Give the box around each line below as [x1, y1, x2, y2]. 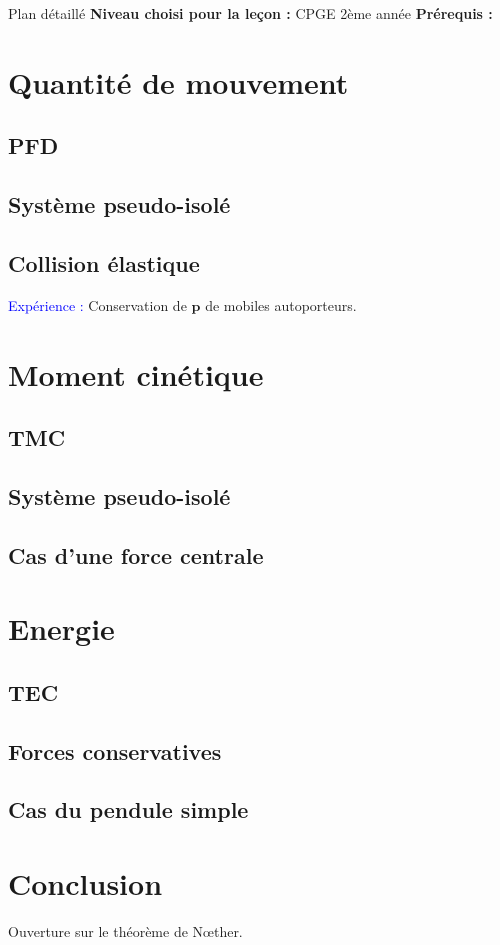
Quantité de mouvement [8, 61, 349, 102]
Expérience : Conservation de [8, 294, 187, 315]
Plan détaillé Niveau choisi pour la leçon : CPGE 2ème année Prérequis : [8, 3, 493, 23]
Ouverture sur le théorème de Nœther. [8, 920, 243, 941]
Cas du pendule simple [8, 794, 249, 825]
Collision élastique [8, 247, 200, 278]
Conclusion [8, 862, 163, 903]
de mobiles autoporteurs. [205, 294, 357, 315]
